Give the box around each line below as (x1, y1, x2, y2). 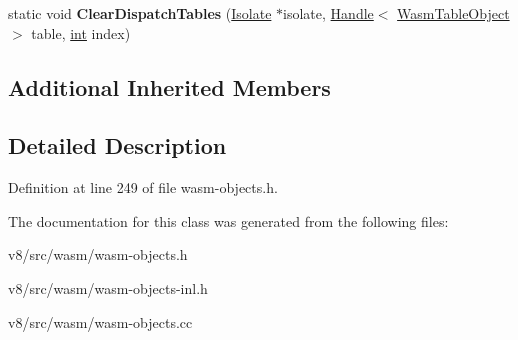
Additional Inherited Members (8, 71, 331, 102)
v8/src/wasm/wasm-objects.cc (8, 311, 193, 332)
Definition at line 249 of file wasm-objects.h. (8, 177, 278, 198)
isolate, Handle (283, 3, 374, 23)
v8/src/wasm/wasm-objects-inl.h (8, 277, 208, 298)
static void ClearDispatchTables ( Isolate (8, 3, 272, 23)
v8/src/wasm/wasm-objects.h (8, 244, 188, 265)
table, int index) (31, 22, 131, 43)
